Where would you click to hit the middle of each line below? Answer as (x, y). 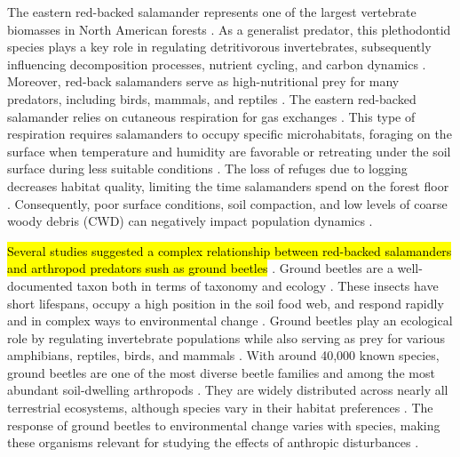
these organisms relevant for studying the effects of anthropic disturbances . (213, 442)
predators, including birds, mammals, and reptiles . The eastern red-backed (212, 98)
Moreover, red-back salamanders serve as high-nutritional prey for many (203, 81)
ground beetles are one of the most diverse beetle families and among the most (221, 372)
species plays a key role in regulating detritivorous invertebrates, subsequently (219, 47)
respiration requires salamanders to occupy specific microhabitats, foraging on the (230, 134)
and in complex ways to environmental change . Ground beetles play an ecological (230, 321)
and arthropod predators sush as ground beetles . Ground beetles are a (200, 268)
